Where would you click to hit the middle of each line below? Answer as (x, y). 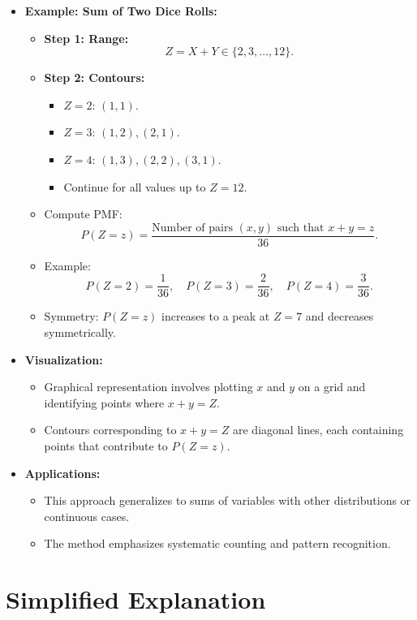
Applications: (62, 473)
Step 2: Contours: (95, 77)
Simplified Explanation (136, 599)
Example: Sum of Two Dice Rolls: (121, 11)
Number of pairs (192, 228)
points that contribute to (106, 446)
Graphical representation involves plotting (148, 387)
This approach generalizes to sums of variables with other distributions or (228, 500)
